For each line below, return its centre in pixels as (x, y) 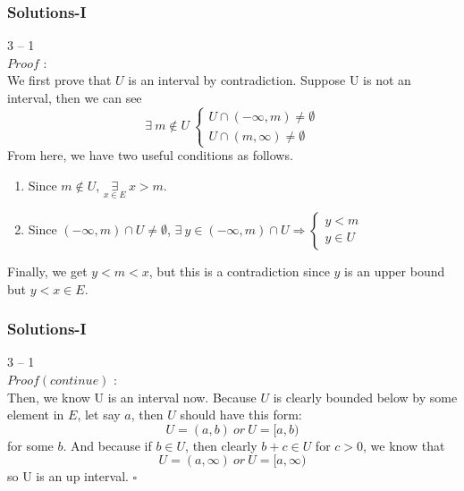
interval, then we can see (75, 97)
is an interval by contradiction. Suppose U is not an (270, 80)
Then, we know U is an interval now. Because (132, 397)
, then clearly (221, 445)
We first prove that (59, 80)
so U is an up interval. (68, 476)
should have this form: (241, 415)
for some (30, 445)
